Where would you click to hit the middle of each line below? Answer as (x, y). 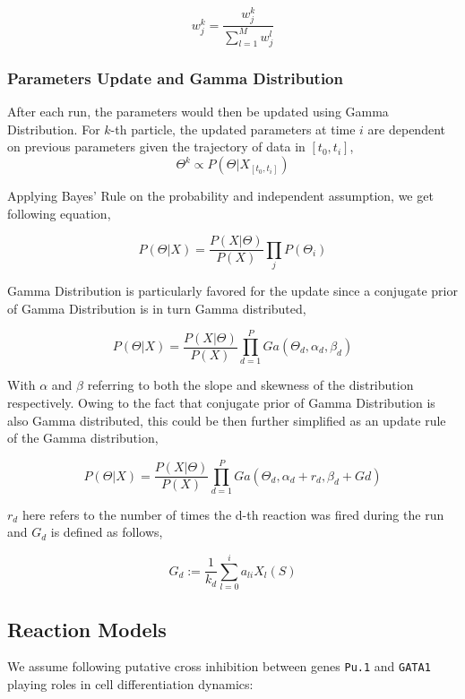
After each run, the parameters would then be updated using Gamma (198, 112)
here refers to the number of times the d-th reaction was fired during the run (233, 514)
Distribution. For (54, 129)
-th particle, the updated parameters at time (233, 129)
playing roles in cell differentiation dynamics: (130, 684)
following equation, (59, 213)
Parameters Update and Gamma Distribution (175, 78)
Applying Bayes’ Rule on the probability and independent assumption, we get (220, 196)
